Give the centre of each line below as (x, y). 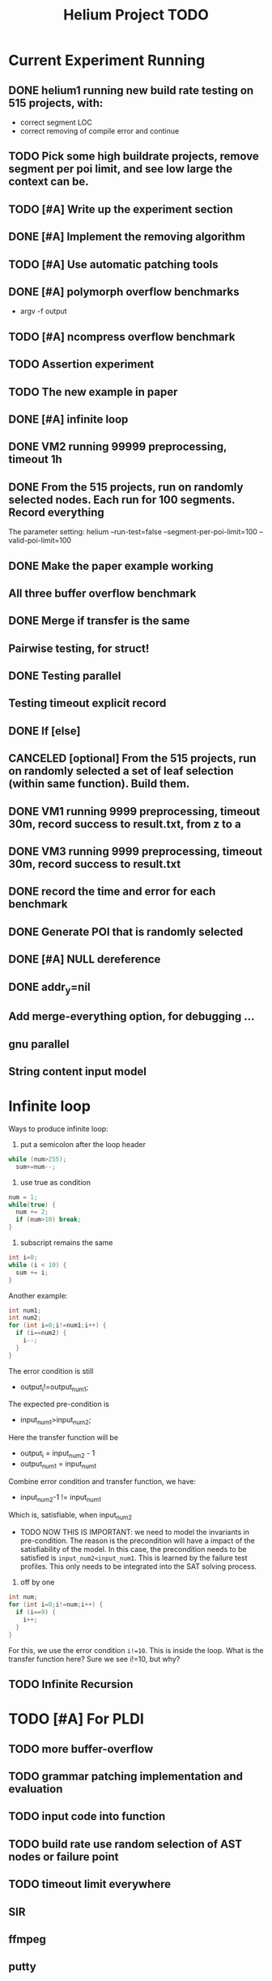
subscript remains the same (66, 1243)
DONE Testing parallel (65, 676)
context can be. (49, 182)
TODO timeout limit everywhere (90, 1884)
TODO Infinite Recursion (71, 1684)
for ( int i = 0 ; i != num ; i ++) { (56, 1605)
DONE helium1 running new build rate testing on (131, 90)
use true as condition (55, 1182)
